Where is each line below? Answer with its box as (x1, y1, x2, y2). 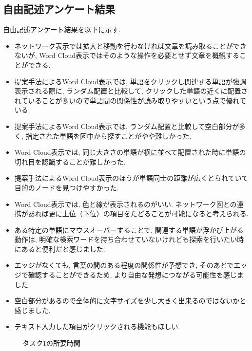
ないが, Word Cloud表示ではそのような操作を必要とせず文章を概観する (14, 50, 240, 60)
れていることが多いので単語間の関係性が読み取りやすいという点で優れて (14, 95, 246, 105)
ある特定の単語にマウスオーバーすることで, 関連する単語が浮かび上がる (14, 224, 244, 235)
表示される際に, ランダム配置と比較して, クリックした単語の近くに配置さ (14, 86, 248, 96)
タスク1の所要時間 (22, 338, 80, 348)
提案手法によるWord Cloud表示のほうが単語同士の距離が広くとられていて (14, 173, 249, 183)
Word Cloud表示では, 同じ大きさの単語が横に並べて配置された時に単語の (14, 147, 246, 157)
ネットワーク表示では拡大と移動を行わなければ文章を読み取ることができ (14, 40, 247, 51)
